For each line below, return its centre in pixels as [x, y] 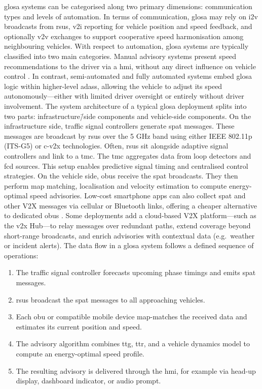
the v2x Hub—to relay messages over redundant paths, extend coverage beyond [127, 226]
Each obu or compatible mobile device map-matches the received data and [132, 317]
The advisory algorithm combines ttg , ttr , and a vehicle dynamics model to [133, 343]
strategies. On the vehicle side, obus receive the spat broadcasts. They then [121, 176]
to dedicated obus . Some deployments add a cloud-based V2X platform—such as [130, 215]
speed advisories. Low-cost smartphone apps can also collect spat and [138, 196]
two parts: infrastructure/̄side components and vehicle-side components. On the [128, 116]
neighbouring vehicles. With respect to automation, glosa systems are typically [126, 46]
